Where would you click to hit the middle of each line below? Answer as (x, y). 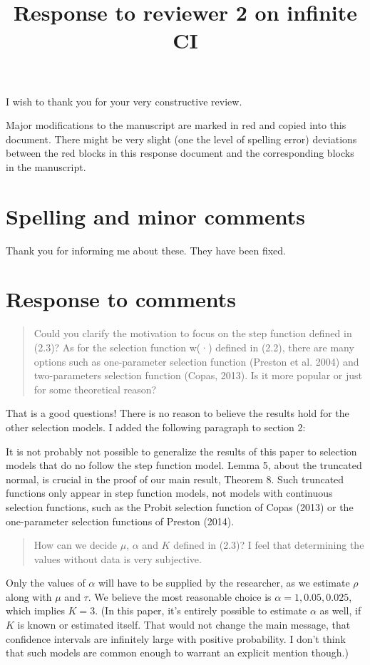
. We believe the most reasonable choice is (180, 596)
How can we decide (76, 545)
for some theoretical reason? (95, 389)
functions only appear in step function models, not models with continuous (169, 493)
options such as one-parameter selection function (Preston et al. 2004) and (196, 361)
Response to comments (121, 299)
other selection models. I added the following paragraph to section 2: (156, 427)
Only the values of (46, 583)
